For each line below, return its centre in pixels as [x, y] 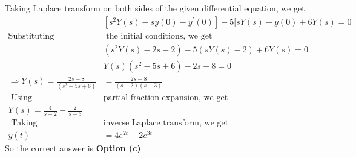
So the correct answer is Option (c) [73, 148]
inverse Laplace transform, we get [166, 123]
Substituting [31, 36]
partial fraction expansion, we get [166, 97]
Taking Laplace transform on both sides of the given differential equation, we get [155, 8]
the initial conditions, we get [159, 36]
